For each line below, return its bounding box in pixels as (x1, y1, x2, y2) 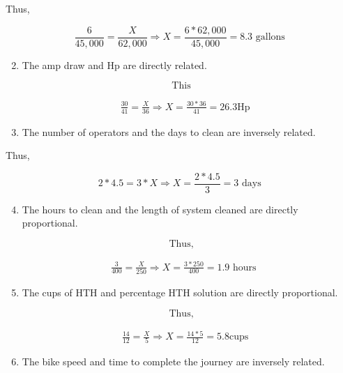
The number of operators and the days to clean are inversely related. (22, 124, 316, 139)
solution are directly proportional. (193, 284, 338, 299)
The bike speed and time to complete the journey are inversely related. (22, 354, 325, 369)
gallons (255, 32, 285, 43)
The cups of (22, 284, 73, 299)
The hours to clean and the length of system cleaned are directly (22, 201, 298, 216)
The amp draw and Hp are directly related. (22, 57, 207, 72)
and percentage (100, 284, 165, 299)
